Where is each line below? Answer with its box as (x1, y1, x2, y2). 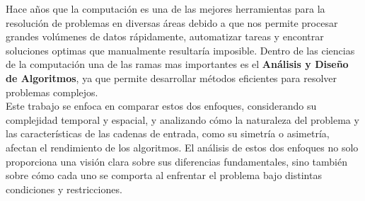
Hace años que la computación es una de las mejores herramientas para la (6, 1, 325, 16)
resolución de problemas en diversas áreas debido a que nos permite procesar (6, 15, 338, 30)
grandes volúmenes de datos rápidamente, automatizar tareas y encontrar (6, 29, 324, 44)
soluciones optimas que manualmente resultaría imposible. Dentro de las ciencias (6, 42, 355, 57)
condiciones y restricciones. (6, 181, 122, 196)
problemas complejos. (6, 84, 98, 99)
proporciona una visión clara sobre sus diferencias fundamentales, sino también (6, 154, 347, 168)
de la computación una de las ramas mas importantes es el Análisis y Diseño (6, 57, 349, 71)
